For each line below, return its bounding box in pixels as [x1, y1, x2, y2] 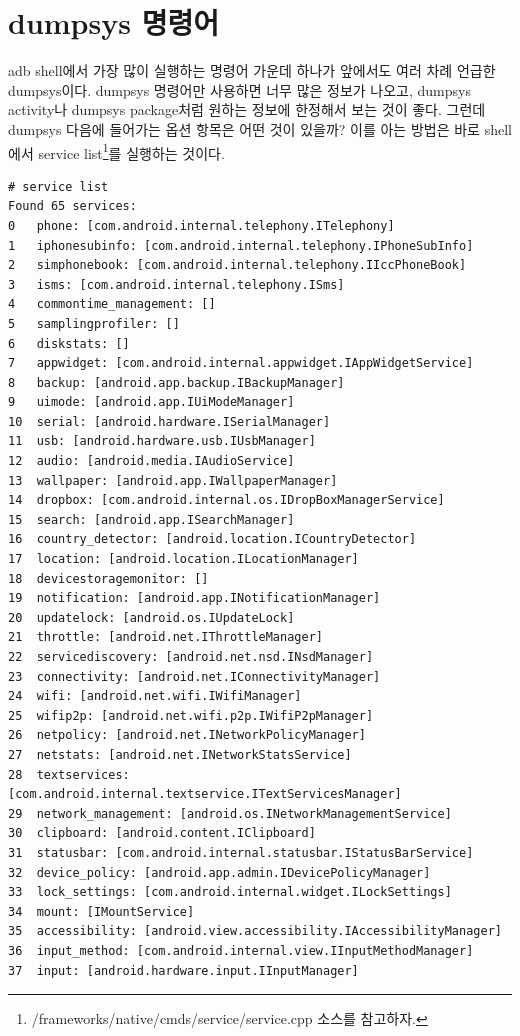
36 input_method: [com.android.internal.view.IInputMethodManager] [8, 943, 474, 958]
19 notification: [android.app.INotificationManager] [8, 591, 381, 606]
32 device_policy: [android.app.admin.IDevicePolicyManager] [8, 865, 431, 880]
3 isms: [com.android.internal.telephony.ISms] [8, 277, 345, 292]
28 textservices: [8, 767, 130, 782]
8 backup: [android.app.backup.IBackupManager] [8, 375, 345, 390]
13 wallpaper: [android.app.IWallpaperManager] [8, 473, 338, 488]
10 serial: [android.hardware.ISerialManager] [8, 414, 331, 429]
